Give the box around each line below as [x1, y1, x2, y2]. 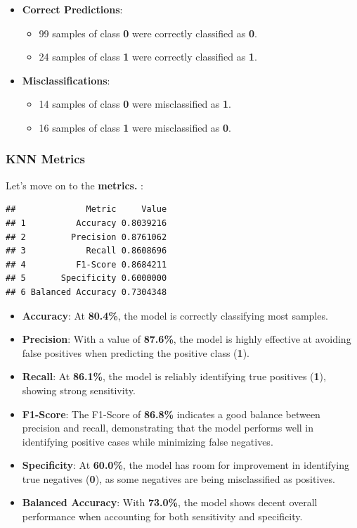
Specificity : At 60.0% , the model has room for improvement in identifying [22, 458, 350, 472]
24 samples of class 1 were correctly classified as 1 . [39, 49, 257, 64]
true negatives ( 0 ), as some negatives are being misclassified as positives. [22, 471, 335, 486]
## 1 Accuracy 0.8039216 [6, 218, 167, 228]
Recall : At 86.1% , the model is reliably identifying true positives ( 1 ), [22, 369, 326, 384]
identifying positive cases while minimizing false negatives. [22, 434, 273, 448]
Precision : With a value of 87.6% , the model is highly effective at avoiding [22, 332, 351, 346]
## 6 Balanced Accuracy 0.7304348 [6, 287, 167, 297]
